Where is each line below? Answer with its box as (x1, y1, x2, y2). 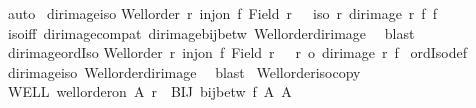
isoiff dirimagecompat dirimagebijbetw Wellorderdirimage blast (7, 22, 415, 43)
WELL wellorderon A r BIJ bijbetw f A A (7, 81, 292, 102)
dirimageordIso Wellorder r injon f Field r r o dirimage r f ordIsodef (7, 42, 467, 63)
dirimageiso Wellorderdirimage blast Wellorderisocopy (7, 61, 361, 82)
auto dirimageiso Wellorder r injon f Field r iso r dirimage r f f (7, 3, 437, 23)
